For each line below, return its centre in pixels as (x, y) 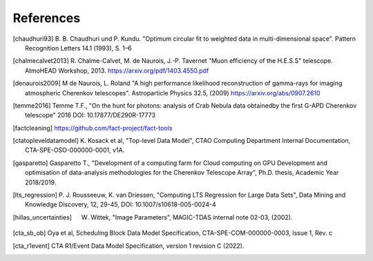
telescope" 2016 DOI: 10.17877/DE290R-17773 (90, 115)
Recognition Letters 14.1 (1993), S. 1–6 (78, 48)
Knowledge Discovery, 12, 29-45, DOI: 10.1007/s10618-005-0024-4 (121, 204)
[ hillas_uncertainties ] (42, 217)
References (47, 18)
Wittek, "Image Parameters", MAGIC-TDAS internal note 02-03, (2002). (192, 217)
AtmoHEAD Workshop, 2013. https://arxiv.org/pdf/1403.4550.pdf (117, 70)
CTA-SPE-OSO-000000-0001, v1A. (75, 150)
